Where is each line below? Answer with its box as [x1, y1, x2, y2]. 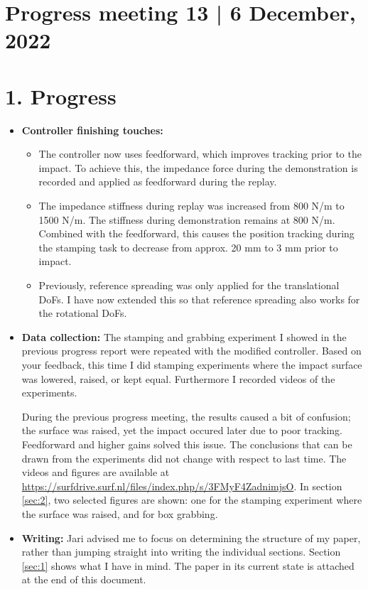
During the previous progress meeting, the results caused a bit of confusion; [21, 409, 351, 423]
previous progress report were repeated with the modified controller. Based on [21, 343, 362, 358]
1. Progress [5, 81, 117, 110]
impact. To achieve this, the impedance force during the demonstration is [38, 160, 358, 175]
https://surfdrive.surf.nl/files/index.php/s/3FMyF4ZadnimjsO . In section [21, 478, 342, 493]
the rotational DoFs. [38, 306, 127, 320]
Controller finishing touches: [21, 122, 163, 137]
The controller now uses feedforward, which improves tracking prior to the [38, 146, 362, 161]
